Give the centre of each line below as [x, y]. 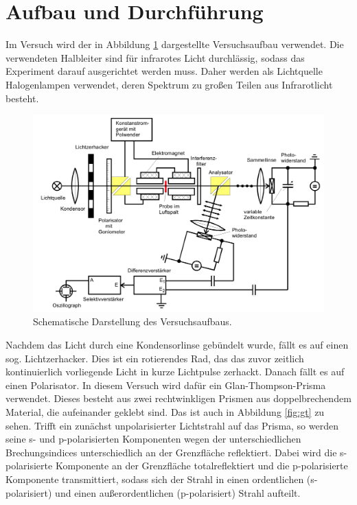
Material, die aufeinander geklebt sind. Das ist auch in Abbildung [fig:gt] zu [165, 412]
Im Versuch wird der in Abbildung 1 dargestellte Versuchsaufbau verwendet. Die [175, 44]
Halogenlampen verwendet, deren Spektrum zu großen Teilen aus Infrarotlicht [169, 84]
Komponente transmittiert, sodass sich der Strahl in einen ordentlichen [155, 479]
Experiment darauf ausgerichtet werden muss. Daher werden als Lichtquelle [164, 71]
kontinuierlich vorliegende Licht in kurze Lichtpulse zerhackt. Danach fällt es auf [175, 372]
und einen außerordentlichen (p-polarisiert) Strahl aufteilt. [178, 492]
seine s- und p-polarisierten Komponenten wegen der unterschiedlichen [153, 439]
